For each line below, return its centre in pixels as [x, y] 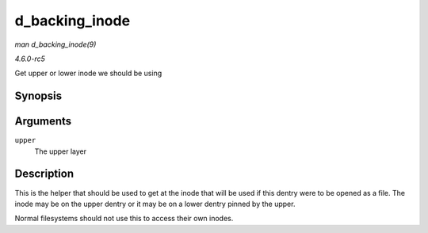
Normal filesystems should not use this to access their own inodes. [124, 219]
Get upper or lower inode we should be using [88, 73]
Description [44, 174]
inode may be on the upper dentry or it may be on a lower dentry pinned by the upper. [155, 204]
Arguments [43, 122]
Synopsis [38, 96]
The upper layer [61, 151]
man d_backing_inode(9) [55, 44]
